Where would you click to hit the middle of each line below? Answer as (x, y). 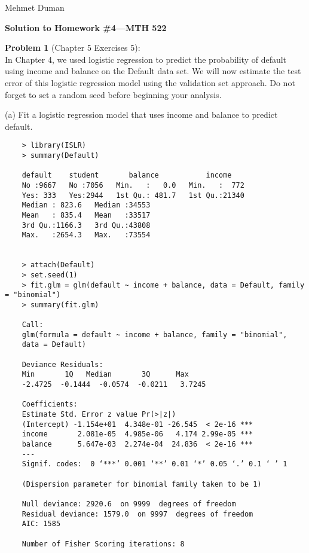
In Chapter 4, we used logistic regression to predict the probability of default (146, 59)
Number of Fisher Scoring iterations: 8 (103, 544)
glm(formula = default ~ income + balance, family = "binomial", (154, 334)
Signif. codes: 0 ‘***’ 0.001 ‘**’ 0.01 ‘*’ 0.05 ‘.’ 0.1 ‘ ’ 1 (154, 464)
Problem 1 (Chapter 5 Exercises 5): (73, 48)
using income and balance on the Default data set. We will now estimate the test (153, 71)
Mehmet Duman (35, 7)
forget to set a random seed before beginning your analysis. (113, 94)
